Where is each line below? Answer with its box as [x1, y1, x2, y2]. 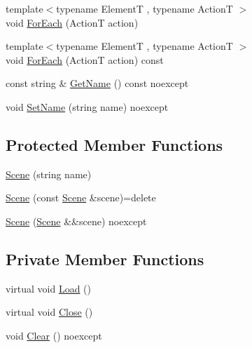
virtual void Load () [6, 281, 92, 295]
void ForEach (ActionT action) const [6, 52, 164, 67]
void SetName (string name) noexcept [6, 99, 169, 114]
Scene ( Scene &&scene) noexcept [6, 213, 147, 228]
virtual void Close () [6, 304, 93, 319]
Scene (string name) [6, 166, 92, 181]
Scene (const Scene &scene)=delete [6, 190, 156, 205]
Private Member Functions [6, 248, 204, 269]
